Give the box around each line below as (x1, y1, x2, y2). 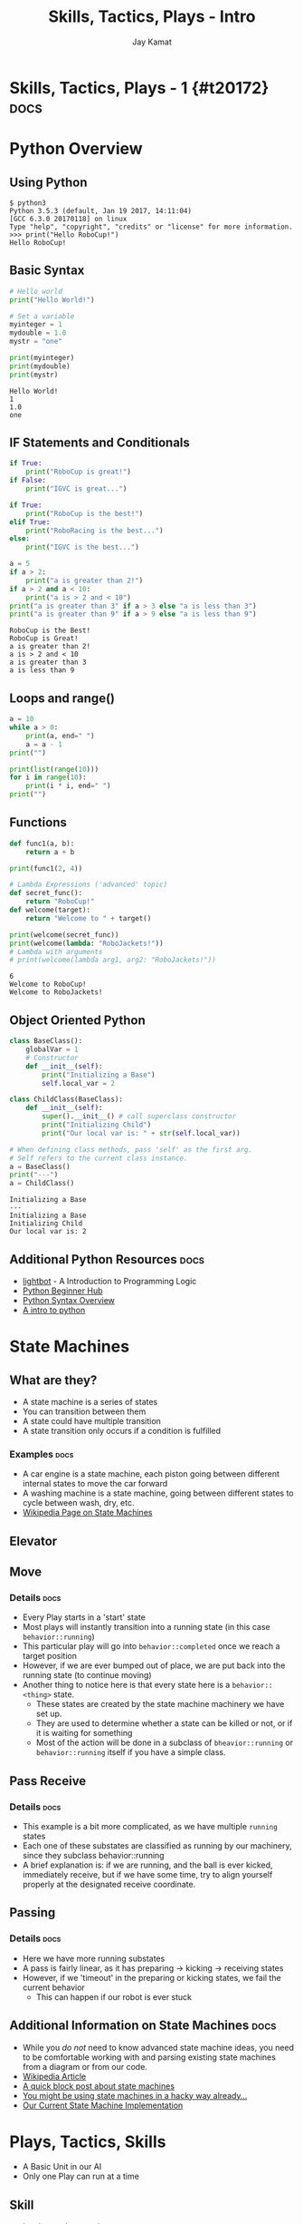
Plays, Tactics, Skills (9, 2131, 166, 2151)
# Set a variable (9, 311, 75, 321)
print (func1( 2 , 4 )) (9, 863, 83, 873)
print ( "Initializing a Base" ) (42, 1070, 156, 1079)
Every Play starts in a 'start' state (22, 1612, 147, 1623)
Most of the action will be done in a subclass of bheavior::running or (35, 1737, 294, 1748)
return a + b (25, 847, 75, 856)
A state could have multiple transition (22, 1415, 161, 1426)
